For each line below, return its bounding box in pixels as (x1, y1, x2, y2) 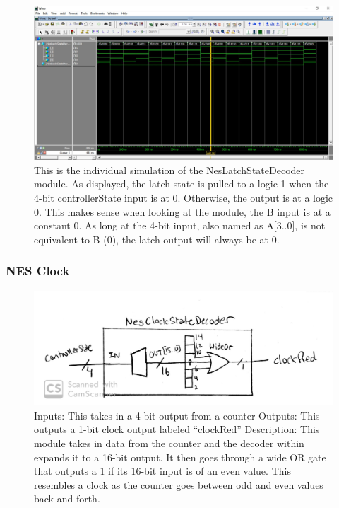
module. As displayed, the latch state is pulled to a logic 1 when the (34, 176, 329, 191)
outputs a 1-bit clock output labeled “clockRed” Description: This (34, 422, 320, 437)
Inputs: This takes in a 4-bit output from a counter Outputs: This (34, 408, 320, 422)
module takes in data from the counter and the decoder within (34, 436, 304, 451)
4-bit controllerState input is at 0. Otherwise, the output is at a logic (34, 190, 333, 204)
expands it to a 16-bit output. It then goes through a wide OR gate (34, 449, 326, 464)
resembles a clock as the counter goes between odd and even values (34, 477, 323, 492)
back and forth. (34, 491, 100, 506)
